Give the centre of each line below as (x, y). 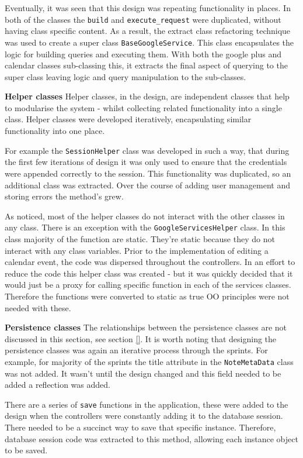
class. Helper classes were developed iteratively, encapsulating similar (128, 119)
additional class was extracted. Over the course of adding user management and (147, 185)
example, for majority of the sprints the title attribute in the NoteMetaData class (149, 361)
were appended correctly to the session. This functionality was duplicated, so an (148, 173)
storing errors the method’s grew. (64, 196)
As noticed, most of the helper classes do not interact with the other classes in (145, 216)
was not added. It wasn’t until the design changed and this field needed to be (143, 373)
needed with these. (38, 307)
